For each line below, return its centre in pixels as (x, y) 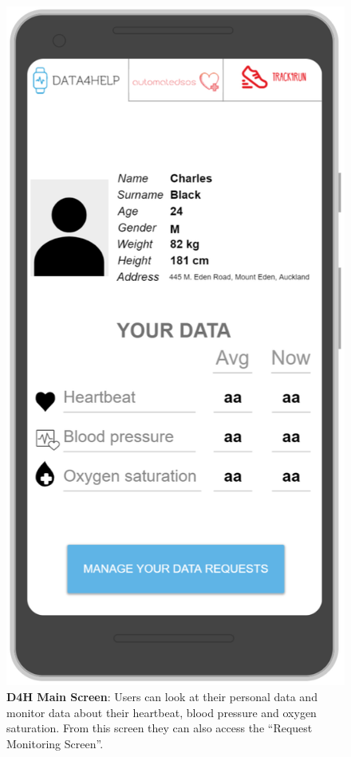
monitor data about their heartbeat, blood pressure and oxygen (162, 712)
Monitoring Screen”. (55, 743)
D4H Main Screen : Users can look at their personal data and (162, 696)
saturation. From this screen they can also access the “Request (160, 728)
